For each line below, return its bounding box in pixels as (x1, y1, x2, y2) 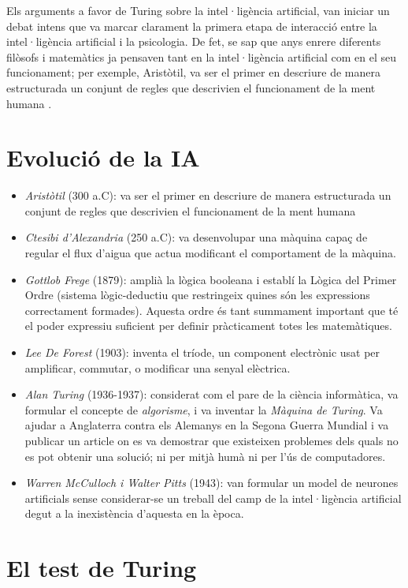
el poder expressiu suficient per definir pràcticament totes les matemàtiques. (24, 317, 392, 334)
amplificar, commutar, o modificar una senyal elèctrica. (24, 359, 291, 376)
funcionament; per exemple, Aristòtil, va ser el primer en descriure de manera (6, 64, 380, 81)
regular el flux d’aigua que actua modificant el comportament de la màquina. (24, 245, 396, 261)
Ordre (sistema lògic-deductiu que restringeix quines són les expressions (24, 287, 370, 303)
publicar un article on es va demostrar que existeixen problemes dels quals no (24, 433, 399, 448)
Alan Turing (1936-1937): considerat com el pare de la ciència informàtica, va (24, 386, 399, 403)
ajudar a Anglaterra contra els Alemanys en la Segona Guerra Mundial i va (24, 417, 389, 433)
